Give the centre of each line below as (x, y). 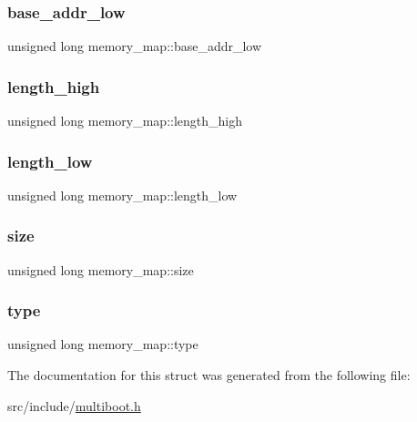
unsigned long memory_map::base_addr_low (135, 46)
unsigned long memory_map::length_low (122, 195)
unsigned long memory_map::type (103, 344)
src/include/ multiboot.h (74, 405)
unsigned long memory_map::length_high (125, 121)
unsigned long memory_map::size (101, 269)
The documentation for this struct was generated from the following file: (209, 375)
